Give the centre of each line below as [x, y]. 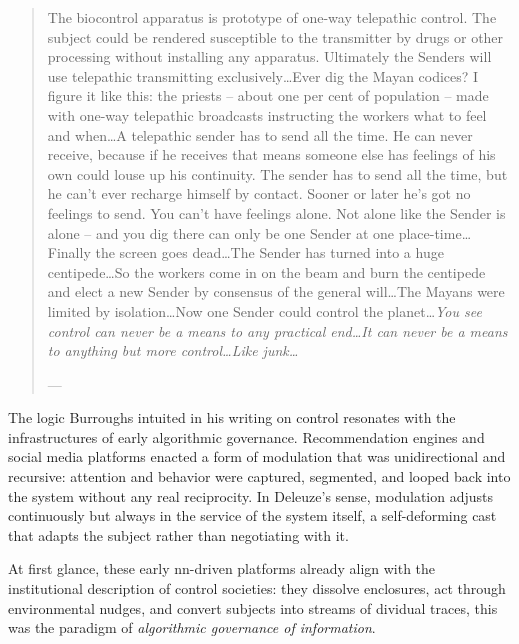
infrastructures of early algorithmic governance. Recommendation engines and [246, 436]
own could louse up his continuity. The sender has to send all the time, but [277, 173]
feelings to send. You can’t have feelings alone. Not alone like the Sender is [276, 212]
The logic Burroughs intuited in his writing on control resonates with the [232, 417]
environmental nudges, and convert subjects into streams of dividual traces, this [253, 607]
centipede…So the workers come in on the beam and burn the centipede [266, 271]
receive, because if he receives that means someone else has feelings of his [271, 154]
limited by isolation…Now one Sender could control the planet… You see [264, 310]
